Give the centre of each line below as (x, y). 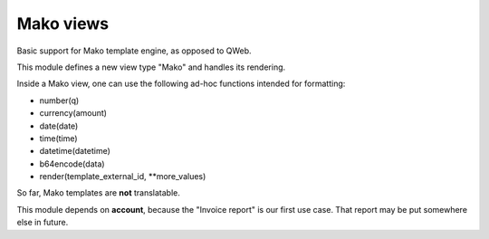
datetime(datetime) (75, 151)
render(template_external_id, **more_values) (123, 177)
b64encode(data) (72, 164)
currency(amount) (73, 113)
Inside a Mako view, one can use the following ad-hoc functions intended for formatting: (181, 84)
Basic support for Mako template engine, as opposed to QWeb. (134, 51)
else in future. (43, 223)
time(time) (58, 138)
